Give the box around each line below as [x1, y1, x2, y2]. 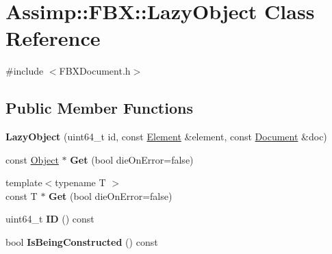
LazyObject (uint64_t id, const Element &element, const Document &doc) [5, 129, 327, 144]
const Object [5, 152, 59, 166]
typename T [55, 175, 106, 190]
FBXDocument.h [59, 64, 131, 78]
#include [5, 64, 44, 78]
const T [5, 188, 38, 203]
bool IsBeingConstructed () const [5, 235, 158, 249]
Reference [5, 24, 101, 52]
